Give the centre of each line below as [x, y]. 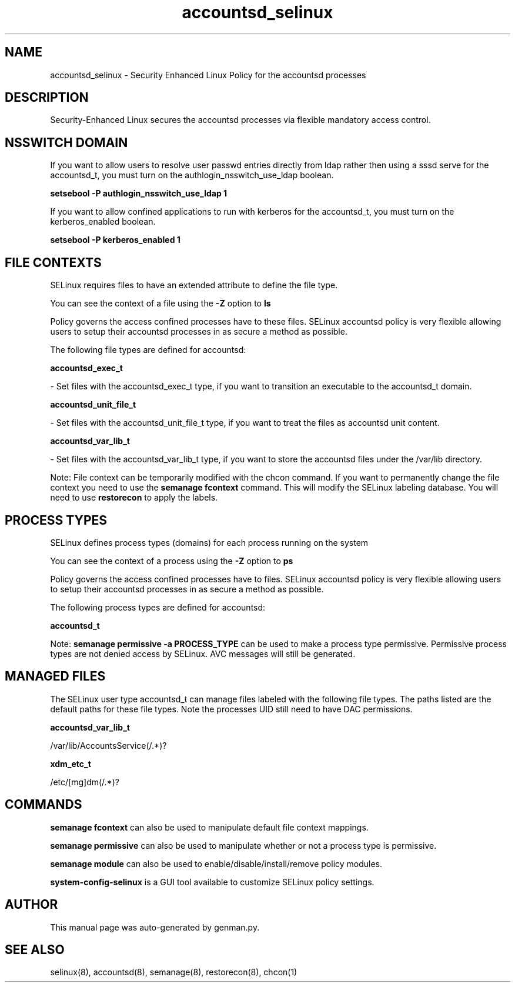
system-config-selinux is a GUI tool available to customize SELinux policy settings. [212, 882]
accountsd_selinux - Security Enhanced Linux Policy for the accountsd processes [208, 75]
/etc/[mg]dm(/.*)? [85, 782]
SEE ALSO [35, 949]
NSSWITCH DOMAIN [66, 142]
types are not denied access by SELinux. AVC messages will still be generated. [203, 653]
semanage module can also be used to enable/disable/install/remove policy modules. [216, 863]
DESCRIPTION [47, 98]
